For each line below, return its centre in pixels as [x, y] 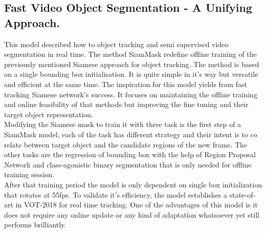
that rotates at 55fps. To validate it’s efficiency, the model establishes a [116, 194]
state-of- [242, 194]
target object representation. [49, 114]
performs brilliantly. [35, 225]
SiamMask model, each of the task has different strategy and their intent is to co [131, 134]
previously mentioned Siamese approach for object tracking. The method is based [132, 64]
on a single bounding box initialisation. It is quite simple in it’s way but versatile [131, 74]
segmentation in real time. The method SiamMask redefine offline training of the [130, 54]
